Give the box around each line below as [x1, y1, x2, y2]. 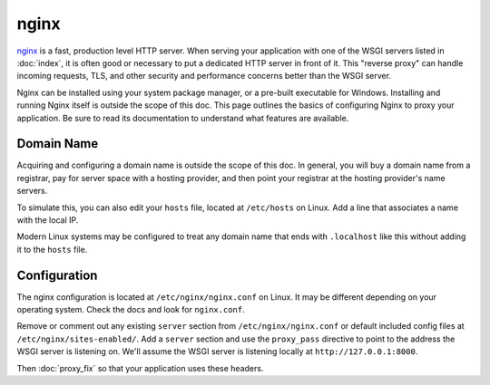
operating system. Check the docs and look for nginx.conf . [16, 304, 245, 315]
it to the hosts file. [16, 244, 88, 255]
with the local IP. [16, 214, 79, 226]
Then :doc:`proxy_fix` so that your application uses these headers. [16, 362, 264, 373]
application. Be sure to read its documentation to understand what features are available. [16, 112, 349, 123]
